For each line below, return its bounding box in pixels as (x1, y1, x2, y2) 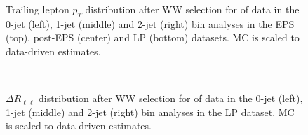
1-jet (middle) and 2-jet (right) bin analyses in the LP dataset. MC (6, 104, 295, 119)
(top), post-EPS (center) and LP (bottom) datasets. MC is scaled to (6, 30, 300, 45)
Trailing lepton (6, 2, 69, 16)
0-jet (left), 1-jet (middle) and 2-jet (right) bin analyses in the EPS (6, 16, 295, 31)
